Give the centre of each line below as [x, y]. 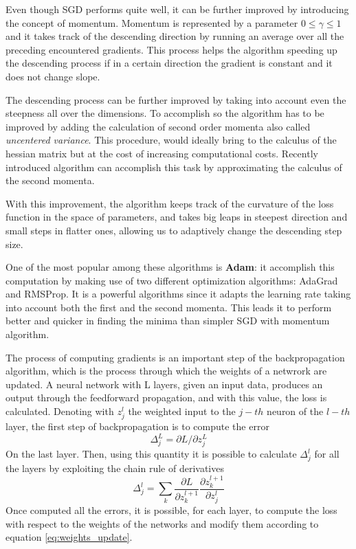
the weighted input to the [182, 411]
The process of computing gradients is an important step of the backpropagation [175, 357]
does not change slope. [53, 76]
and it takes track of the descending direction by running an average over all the [175, 36]
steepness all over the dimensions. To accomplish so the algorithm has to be [165, 113]
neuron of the [295, 411]
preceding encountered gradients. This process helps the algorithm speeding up [171, 49]
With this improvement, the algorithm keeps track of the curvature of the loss [170, 203]
